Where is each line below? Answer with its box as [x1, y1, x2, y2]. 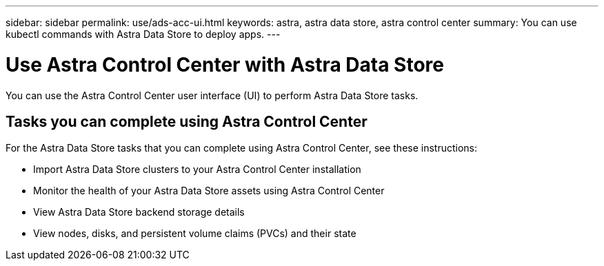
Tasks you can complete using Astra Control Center [6, 112, 368, 130]
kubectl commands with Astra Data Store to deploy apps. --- [6, 28, 281, 40]
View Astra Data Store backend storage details [33, 206, 245, 218]
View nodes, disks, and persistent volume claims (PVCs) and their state [33, 227, 356, 240]
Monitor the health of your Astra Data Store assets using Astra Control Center [33, 185, 385, 197]
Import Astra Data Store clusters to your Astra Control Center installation [33, 163, 361, 176]
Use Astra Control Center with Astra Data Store [6, 52, 444, 76]
